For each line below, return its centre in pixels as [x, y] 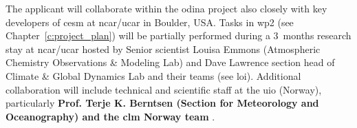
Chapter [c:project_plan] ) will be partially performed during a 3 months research [178, 35]
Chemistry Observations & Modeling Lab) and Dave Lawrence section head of [170, 62]
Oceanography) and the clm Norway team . [110, 116]
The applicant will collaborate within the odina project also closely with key [166, 8]
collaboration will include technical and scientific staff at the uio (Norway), [164, 89]
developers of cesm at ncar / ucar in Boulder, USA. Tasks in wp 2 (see [150, 22]
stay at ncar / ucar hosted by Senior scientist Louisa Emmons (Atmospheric [163, 49]
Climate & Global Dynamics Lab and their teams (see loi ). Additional [153, 75]
